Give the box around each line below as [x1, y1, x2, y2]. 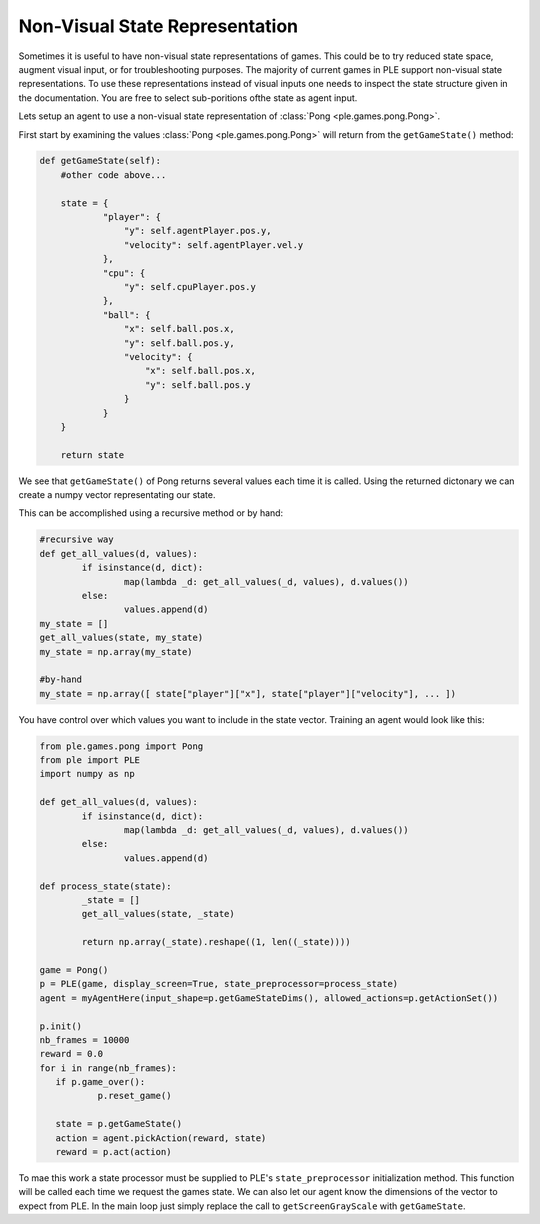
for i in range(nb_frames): [39, 1062, 177, 1074]
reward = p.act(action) [55, 1146, 172, 1158]
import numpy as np [39, 768, 135, 780]
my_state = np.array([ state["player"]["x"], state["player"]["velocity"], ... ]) [39, 688, 457, 699]
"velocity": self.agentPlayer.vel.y [123, 239, 304, 250]
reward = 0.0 [39, 1048, 104, 1060]
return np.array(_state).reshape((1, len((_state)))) [81, 936, 351, 948]
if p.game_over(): [55, 1076, 146, 1088]
